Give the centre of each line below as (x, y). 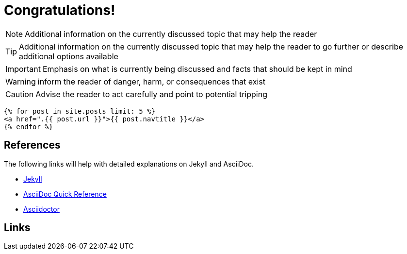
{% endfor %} (29, 127)
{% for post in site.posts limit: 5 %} (80, 111)
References (32, 145)
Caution (20, 94)
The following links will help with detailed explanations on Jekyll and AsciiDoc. (129, 164)
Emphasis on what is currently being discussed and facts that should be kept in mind (197, 69)
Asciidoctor (41, 209)
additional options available (69, 56)
